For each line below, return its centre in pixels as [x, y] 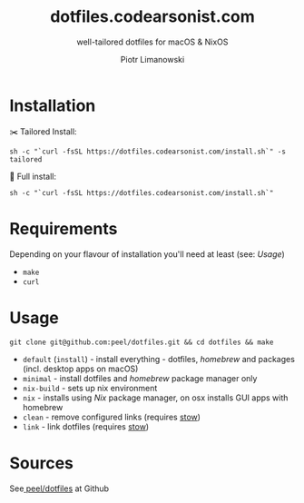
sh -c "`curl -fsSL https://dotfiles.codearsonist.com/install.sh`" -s [147, 152]
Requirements [64, 228]
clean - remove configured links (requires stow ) [112, 417]
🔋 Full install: [33, 176]
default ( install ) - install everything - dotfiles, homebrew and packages [158, 359]
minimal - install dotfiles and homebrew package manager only [140, 378]
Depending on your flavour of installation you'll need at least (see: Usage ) [147, 254]
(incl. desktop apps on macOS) [80, 369]
